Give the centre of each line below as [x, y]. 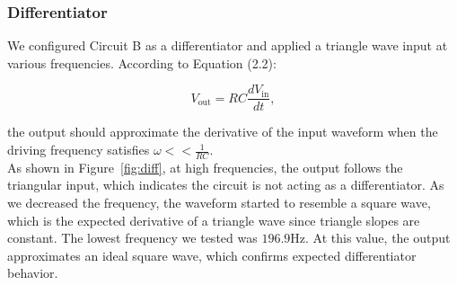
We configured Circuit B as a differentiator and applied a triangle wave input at [228, 45]
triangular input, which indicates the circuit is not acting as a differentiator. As [226, 185]
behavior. [33, 273]
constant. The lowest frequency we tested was [132, 238]
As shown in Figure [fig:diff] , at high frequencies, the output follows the [205, 167]
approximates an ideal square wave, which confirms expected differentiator [212, 255]
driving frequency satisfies [79, 150]
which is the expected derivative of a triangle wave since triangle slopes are [214, 220]
